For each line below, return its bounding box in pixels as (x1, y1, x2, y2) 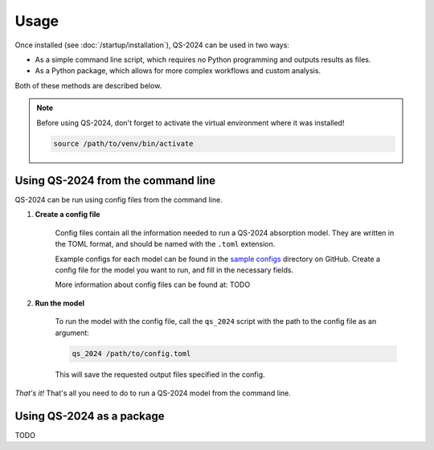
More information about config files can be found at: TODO (55, 280, 251, 289)
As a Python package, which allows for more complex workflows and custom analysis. (35, 66, 321, 76)
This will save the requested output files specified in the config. (55, 370, 265, 379)
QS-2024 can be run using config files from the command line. (14, 194, 223, 204)
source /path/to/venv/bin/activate (53, 139, 194, 149)
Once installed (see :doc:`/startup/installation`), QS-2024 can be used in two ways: (14, 40, 289, 50)
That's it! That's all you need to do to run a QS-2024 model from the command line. (14, 388, 291, 398)
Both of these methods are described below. (14, 80, 162, 90)
